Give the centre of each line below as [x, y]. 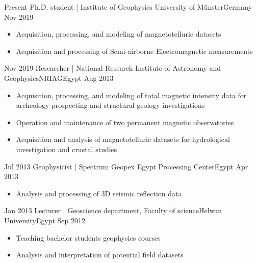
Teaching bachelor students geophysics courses [88, 237]
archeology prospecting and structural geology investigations [110, 105]
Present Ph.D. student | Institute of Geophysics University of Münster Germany [128, 7]
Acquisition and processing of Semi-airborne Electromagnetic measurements [134, 51]
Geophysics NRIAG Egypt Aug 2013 [59, 78]
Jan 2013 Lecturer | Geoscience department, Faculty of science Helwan [113, 210]
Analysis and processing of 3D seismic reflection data [99, 193]
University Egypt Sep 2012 [45, 220]
